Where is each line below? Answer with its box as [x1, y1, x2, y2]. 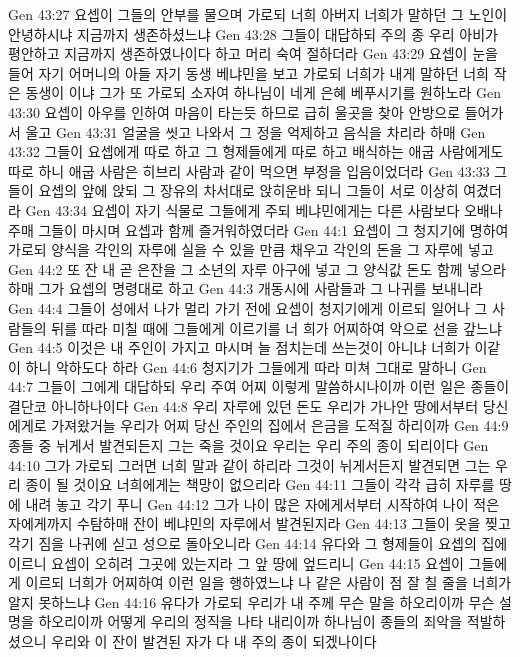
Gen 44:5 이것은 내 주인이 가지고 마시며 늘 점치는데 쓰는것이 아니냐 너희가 [8, 337, 470, 358]
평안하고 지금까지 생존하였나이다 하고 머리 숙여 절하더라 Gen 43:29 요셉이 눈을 [8, 43, 498, 64]
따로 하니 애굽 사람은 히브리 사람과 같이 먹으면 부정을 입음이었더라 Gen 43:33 [8, 160, 490, 181]
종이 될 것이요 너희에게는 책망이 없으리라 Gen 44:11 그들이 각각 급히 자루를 [25, 474, 495, 495]
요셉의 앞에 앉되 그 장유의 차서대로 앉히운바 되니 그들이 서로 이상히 [38, 180, 459, 201]
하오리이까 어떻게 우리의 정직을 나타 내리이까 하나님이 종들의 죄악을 [38, 611, 463, 632]
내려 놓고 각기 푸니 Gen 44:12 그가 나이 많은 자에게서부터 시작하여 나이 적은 [25, 493, 500, 514]
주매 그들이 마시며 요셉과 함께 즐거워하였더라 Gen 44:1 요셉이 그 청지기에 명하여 [8, 219, 509, 240]
